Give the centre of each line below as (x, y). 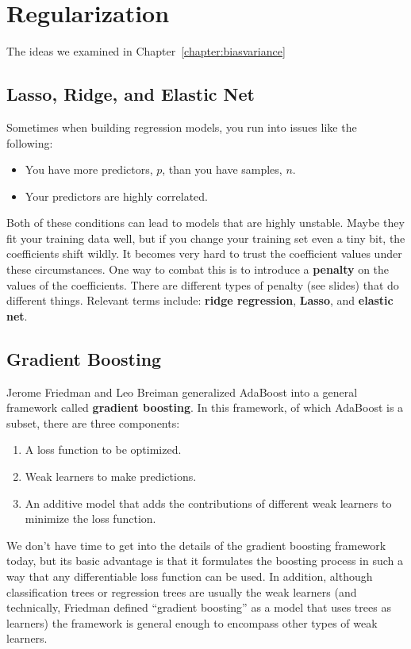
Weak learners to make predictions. (111, 476)
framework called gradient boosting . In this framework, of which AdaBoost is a (205, 407)
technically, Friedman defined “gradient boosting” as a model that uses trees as (199, 607)
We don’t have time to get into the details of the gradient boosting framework (196, 545)
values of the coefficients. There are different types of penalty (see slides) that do (203, 284)
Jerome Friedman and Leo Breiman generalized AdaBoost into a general (182, 392)
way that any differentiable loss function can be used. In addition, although (190, 576)
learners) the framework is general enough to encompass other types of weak (192, 622)
